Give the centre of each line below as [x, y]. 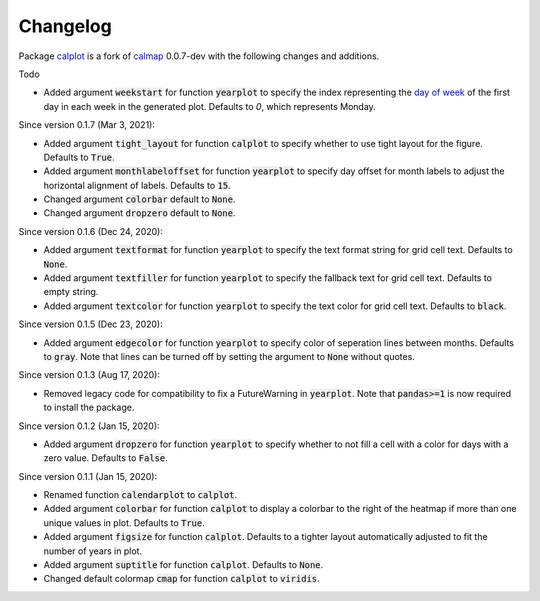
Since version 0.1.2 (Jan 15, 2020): [89, 426]
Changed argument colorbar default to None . [139, 199]
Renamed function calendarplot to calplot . [140, 495]
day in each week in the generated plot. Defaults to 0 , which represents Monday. [210, 106]
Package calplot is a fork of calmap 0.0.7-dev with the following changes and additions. [199, 56]
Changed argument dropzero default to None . [139, 213]
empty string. [71, 292]
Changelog [65, 26]
